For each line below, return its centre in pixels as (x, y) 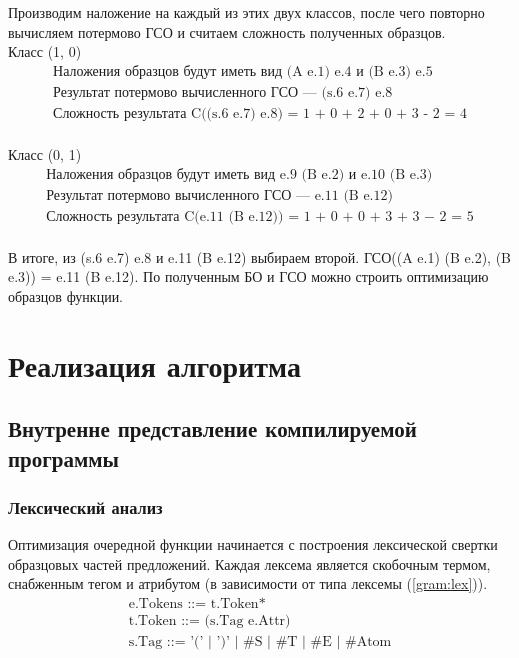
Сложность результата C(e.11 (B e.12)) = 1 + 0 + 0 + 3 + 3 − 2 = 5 (260, 216)
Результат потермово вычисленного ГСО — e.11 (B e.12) (219, 195)
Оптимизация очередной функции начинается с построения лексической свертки (253, 544)
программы (63, 457)
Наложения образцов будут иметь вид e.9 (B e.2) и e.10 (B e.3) (239, 174)
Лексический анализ (85, 506)
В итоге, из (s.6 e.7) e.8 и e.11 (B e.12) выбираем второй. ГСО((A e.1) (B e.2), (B (260, 256)
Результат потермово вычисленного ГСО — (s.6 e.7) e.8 (223, 92)
